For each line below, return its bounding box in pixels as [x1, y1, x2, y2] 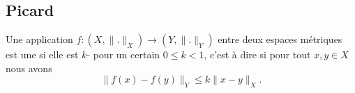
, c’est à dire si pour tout [204, 47, 311, 62]
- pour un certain [86, 47, 160, 62]
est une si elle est [6, 47, 79, 62]
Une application [6, 32, 73, 46]
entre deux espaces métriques [218, 32, 342, 46]
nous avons [6, 60, 52, 75]
